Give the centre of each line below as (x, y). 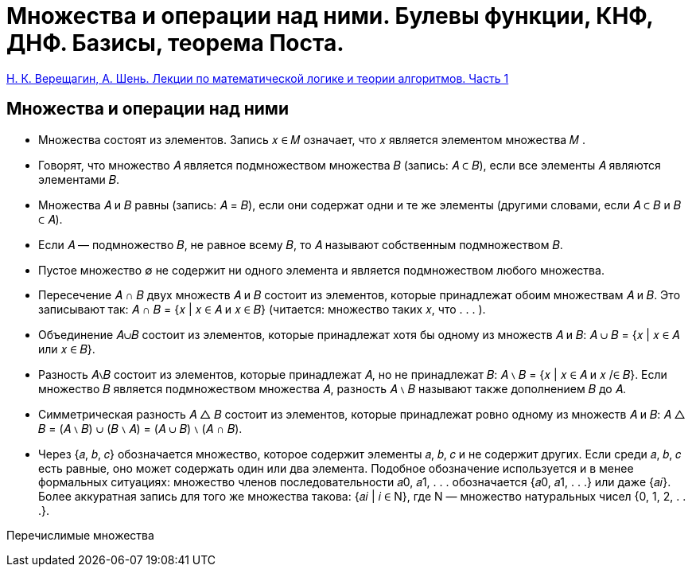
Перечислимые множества (80, 535)
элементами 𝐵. (79, 179)
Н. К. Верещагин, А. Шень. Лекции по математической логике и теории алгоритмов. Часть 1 (258, 78)
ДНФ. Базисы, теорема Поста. (175, 43)
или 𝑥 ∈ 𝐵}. (67, 349)
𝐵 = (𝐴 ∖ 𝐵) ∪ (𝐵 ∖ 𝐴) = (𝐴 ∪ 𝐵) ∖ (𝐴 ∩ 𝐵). (140, 428)
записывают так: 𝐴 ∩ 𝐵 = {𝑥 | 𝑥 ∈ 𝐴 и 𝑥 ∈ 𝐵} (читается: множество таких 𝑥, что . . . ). (262, 309)
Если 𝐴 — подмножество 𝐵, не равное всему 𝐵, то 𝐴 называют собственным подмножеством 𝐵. (301, 244)
